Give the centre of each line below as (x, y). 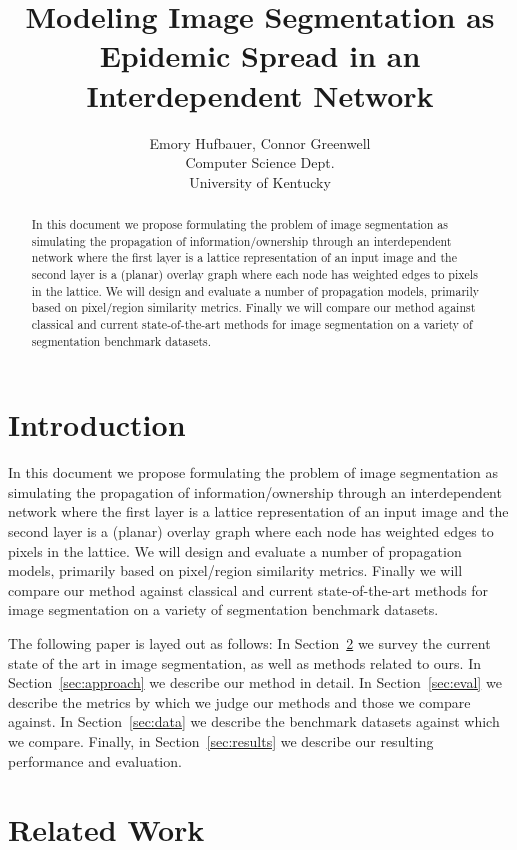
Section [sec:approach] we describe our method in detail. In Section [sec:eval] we (255, 682)
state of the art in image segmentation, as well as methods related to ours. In (245, 662)
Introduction (97, 424)
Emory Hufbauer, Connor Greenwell (260, 142)
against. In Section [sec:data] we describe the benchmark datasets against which (254, 721)
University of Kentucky (260, 181)
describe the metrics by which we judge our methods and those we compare (239, 701)
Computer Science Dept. (260, 162)
